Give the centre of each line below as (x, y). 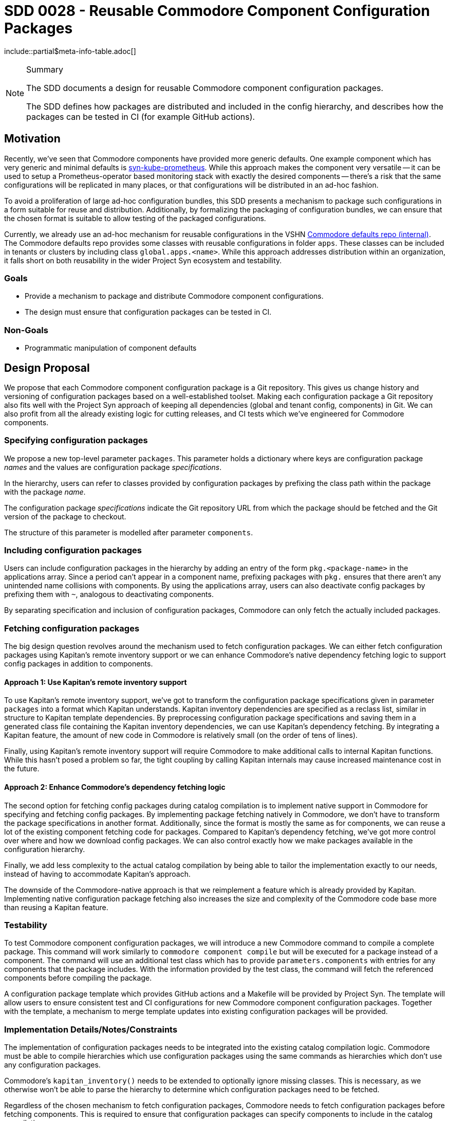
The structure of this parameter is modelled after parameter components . (129, 532)
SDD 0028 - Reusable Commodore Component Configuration (217, 11)
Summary (45, 69)
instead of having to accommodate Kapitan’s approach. (97, 874)
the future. (22, 769)
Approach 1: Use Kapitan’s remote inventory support (96, 682)
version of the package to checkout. (65, 516)
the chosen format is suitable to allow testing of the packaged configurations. (135, 218)
